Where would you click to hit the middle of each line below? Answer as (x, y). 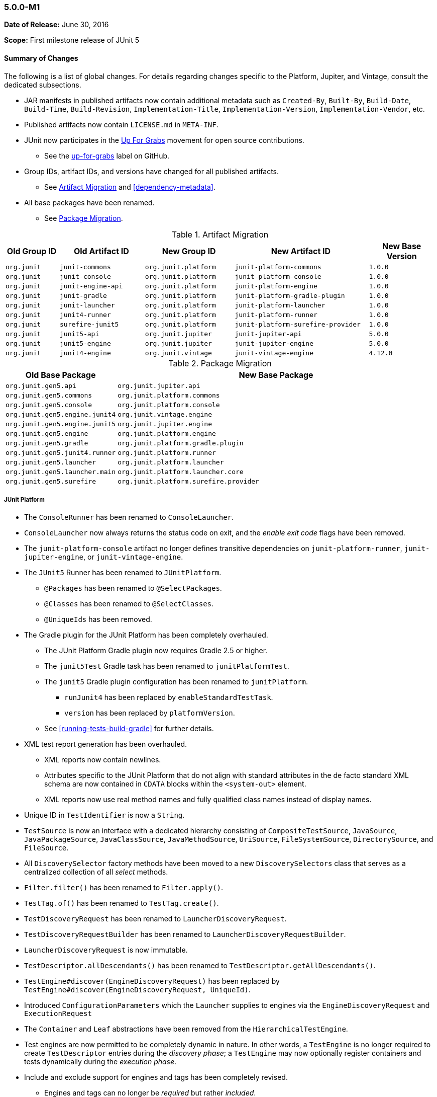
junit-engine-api (91, 286)
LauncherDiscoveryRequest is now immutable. (106, 950)
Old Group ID (32, 251)
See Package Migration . (84, 218)
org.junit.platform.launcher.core (181, 472)
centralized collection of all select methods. (96, 872)
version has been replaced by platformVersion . (150, 713)
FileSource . (46, 848)
